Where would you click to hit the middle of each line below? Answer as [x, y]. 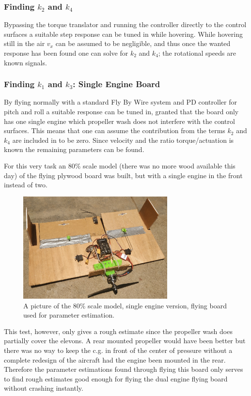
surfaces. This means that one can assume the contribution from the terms [115, 130]
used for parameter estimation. [69, 315]
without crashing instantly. [44, 388]
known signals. [25, 62]
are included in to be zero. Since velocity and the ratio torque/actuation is [123, 140]
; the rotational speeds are [197, 53]
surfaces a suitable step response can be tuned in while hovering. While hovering [123, 34]
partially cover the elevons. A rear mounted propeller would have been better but [125, 341]
